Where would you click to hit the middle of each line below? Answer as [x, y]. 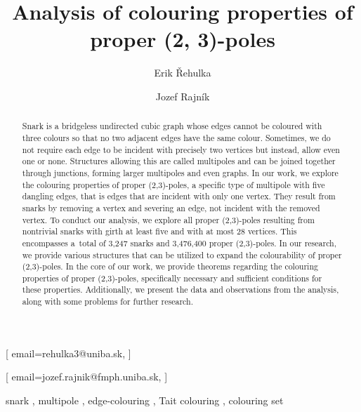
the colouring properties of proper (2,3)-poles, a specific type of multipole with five [173, 184]
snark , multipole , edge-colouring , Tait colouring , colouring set [145, 400]
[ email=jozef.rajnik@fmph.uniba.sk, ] [87, 377]
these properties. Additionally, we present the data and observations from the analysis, [180, 290]
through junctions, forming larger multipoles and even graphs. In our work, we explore [180, 172]
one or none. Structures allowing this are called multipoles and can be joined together [179, 161]
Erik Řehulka [183, 73]
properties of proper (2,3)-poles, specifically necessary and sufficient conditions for [172, 278]
